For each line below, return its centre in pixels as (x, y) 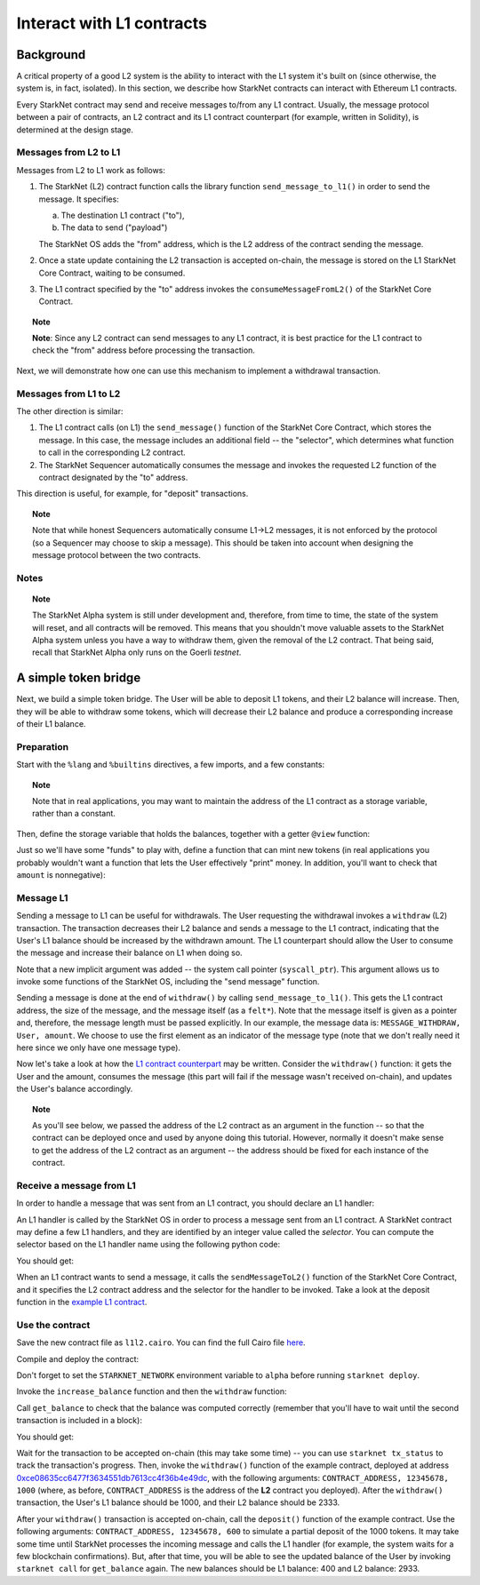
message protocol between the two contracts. (117, 554)
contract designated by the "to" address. (113, 477)
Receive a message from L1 (76, 1185)
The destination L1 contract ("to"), (123, 215)
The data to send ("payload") (114, 227)
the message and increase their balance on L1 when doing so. (130, 953)
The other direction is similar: (70, 411)
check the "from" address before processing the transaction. (144, 350)
